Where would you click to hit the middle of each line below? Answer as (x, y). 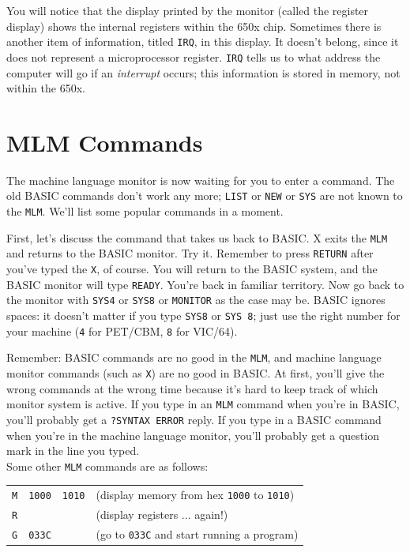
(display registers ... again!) (162, 514)
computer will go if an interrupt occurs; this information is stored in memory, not (203, 72)
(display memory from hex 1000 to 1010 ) (195, 495)
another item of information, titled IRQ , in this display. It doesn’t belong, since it (203, 41)
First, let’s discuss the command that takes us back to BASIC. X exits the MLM (197, 237)
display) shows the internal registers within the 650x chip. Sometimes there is (194, 26)
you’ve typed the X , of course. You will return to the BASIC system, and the (192, 269)
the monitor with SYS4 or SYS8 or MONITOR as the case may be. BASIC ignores (196, 300)
